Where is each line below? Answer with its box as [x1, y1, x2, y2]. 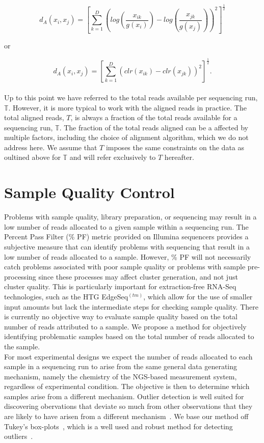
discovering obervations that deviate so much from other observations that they [4, 401, 253, 411]
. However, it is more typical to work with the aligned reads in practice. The [8, 102, 247, 113]
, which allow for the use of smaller [143, 291, 253, 301]
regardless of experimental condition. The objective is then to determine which [4, 381, 250, 392]
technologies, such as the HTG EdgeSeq [4, 291, 128, 301]
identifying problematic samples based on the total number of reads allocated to [4, 331, 254, 342]
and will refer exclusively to [69, 152, 156, 162]
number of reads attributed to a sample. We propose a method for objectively [4, 321, 247, 331]
